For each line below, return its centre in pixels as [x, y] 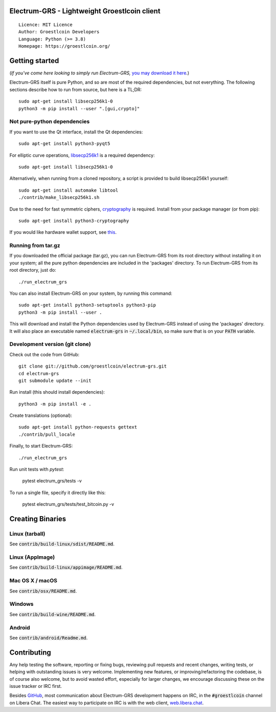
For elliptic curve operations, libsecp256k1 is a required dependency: [82, 155]
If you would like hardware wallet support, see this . [63, 232]
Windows [21, 604]
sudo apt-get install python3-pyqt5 [64, 144]
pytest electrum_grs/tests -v [52, 481]
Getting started [34, 61]
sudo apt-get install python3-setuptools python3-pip [87, 305]
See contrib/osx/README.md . [43, 591]
